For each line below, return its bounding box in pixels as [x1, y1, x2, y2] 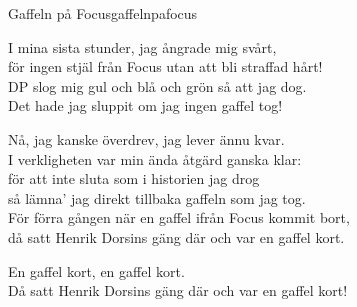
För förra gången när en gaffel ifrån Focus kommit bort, [8, 207, 350, 228]
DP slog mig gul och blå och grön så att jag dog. [8, 75, 307, 96]
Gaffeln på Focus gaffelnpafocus [8, 3, 198, 23]
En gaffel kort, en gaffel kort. [8, 260, 185, 281]
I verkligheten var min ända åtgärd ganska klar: [8, 148, 302, 169]
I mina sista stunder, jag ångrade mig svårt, [8, 36, 277, 57]
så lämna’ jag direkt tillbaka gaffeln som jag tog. [8, 187, 306, 208]
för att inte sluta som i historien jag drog [8, 168, 260, 189]
